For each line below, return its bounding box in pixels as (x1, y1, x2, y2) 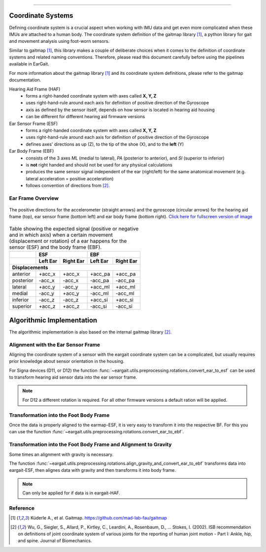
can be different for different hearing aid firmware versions (26, 114, 145, 120)
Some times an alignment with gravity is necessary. (9, 451, 114, 457)
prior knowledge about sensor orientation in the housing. (9, 358, 125, 364)
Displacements (12, 264, 49, 271)
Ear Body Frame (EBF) (9, 148, 54, 154)
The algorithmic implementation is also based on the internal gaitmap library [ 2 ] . (9, 329, 172, 335)
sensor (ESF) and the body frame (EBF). (9, 244, 102, 251)
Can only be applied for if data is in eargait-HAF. (22, 490, 121, 496)
